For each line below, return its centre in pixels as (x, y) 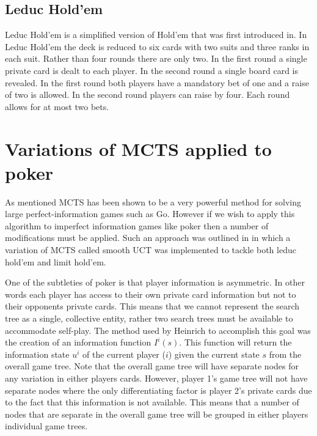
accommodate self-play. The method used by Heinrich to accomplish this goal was (158, 330)
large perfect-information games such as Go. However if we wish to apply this (150, 214)
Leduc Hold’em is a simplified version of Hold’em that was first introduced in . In (156, 35)
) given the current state (214, 354)
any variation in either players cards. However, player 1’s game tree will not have (156, 378)
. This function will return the (235, 342)
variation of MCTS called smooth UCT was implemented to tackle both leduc (151, 250)
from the (285, 354)
